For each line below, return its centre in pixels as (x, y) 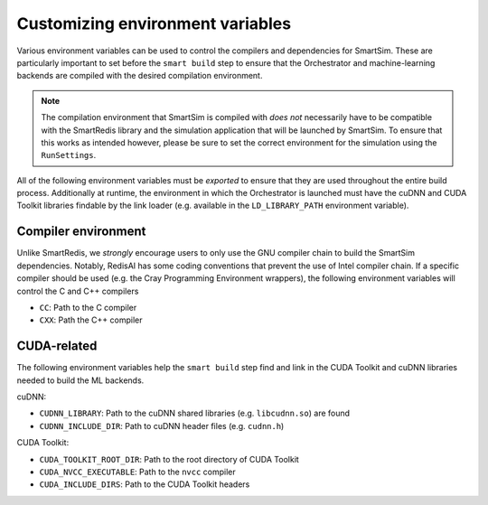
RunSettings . (69, 155)
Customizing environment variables (154, 23)
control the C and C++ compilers (78, 291)
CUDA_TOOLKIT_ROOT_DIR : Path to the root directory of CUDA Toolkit (169, 459)
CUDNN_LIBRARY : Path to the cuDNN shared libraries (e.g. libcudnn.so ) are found (195, 413)
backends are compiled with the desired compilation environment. (140, 76)
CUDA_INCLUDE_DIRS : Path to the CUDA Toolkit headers (145, 484)
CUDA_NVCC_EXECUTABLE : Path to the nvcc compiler (137, 472)
